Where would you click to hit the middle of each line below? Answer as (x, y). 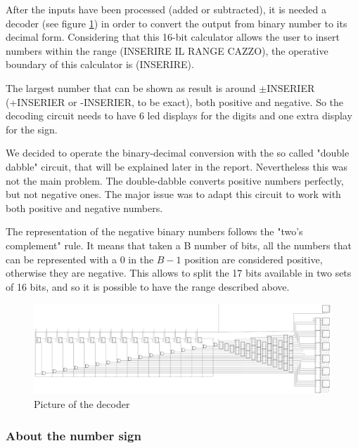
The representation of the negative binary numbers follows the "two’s (154, 231)
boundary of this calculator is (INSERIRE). (100, 64)
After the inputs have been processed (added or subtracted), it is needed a (166, 9)
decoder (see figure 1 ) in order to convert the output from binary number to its (177, 23)
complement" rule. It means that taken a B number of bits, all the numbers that (179, 245)
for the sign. (32, 129)
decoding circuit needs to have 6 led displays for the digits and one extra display (179, 116)
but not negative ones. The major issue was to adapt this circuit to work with (173, 194)
